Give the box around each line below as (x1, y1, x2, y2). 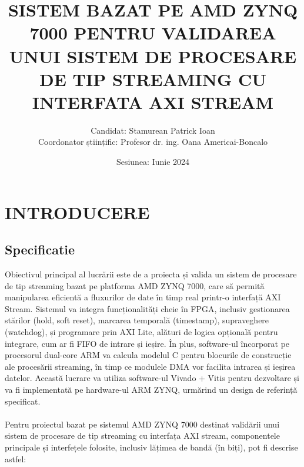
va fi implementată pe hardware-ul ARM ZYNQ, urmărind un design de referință (5, 383, 298, 395)
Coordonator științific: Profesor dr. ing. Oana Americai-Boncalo (38, 135, 268, 148)
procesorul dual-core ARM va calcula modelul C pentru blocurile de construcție (5, 349, 292, 361)
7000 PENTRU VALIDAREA (29, 21, 276, 45)
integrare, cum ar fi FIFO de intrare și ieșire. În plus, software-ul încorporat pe (5, 337, 290, 349)
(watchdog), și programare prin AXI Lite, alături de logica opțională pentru (5, 326, 278, 338)
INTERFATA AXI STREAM (32, 90, 274, 114)
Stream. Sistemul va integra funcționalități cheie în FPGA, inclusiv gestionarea (5, 302, 290, 314)
